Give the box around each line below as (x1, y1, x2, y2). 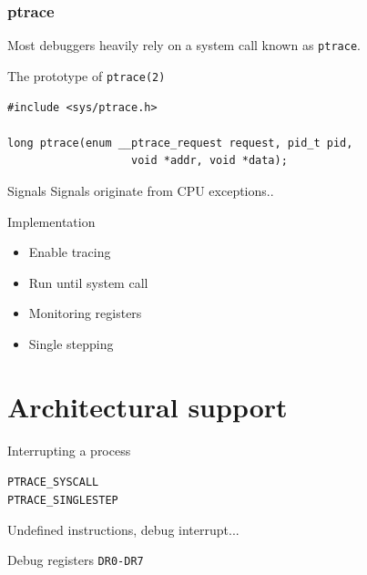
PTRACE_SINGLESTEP (7, 493, 118, 507)
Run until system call (28, 272, 148, 292)
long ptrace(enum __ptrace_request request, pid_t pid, (7, 136, 353, 149)
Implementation (7, 211, 96, 231)
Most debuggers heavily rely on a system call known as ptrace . (7, 36, 361, 55)
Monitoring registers (28, 303, 142, 323)
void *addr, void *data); (131, 154, 288, 168)
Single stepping (28, 334, 114, 353)
